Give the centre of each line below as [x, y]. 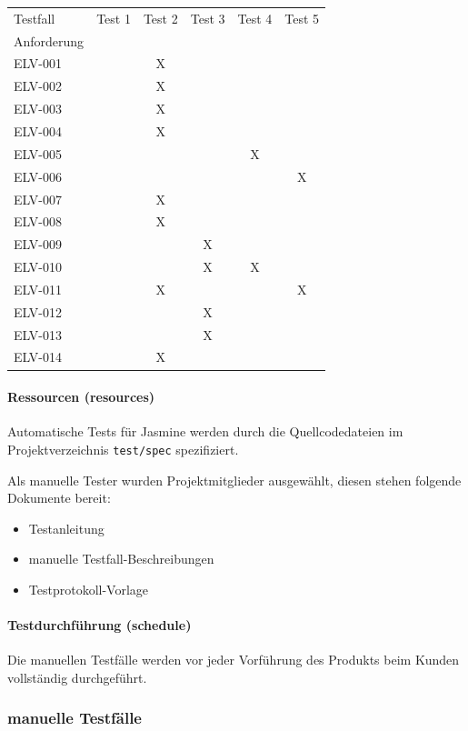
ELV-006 [38, 176]
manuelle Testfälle [75, 718]
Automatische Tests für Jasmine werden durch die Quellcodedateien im [205, 431]
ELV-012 [38, 311]
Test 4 [255, 18]
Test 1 [114, 18]
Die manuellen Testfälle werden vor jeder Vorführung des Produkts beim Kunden [234, 660]
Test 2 [160, 18]
